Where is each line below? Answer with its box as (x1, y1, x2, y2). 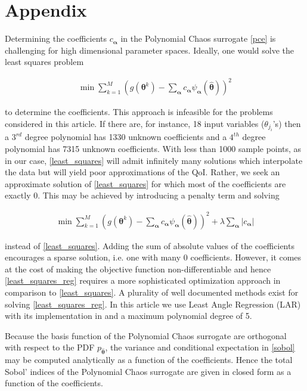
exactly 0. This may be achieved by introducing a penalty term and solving (5, 189, 280, 201)
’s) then (272, 117, 301, 130)
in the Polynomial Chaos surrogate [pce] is (120, 32, 276, 45)
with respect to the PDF (5, 341, 95, 353)
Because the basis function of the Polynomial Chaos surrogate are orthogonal (5, 329, 287, 342)
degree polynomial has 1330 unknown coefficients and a (24, 131, 227, 143)
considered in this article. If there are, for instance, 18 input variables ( (5, 117, 265, 130)
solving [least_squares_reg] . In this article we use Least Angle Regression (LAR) (5, 297, 301, 310)
